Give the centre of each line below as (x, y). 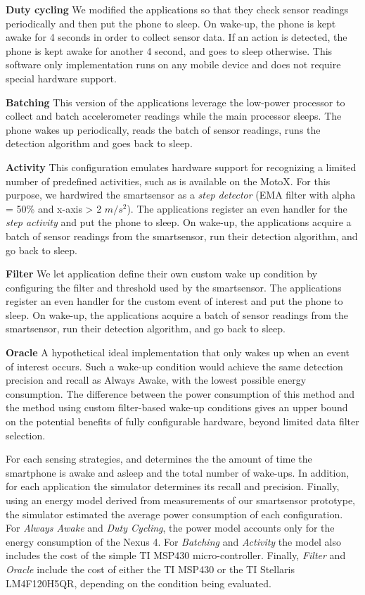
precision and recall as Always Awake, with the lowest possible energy (156, 380)
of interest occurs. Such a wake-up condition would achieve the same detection (174, 366)
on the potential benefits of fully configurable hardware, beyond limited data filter (182, 421)
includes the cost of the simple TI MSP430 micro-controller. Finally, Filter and (176, 555)
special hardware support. (61, 78)
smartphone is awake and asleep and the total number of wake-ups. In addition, (178, 472)
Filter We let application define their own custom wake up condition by (162, 274)
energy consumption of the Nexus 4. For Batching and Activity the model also (173, 541)
